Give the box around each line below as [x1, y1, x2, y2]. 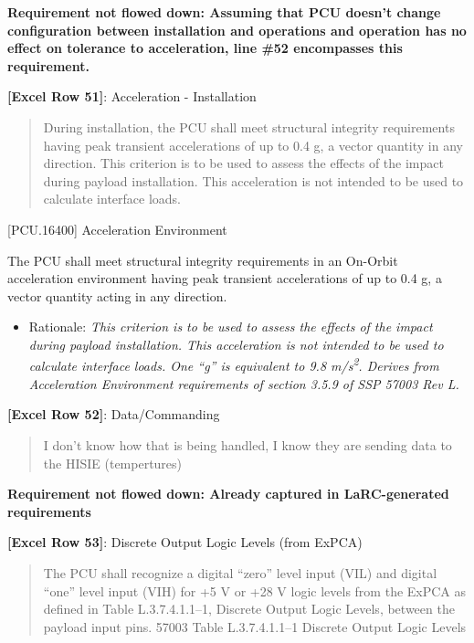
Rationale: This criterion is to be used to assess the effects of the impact [28, 317, 433, 336]
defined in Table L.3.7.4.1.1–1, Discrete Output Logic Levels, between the [43, 599, 455, 618]
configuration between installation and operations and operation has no [7, 20, 467, 39]
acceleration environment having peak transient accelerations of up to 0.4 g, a [7, 269, 442, 288]
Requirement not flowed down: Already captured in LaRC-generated [7, 484, 449, 503]
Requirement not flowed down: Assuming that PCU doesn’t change [7, 3, 441, 21]
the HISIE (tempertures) [43, 453, 183, 472]
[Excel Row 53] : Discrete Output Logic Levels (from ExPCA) [7, 532, 363, 552]
